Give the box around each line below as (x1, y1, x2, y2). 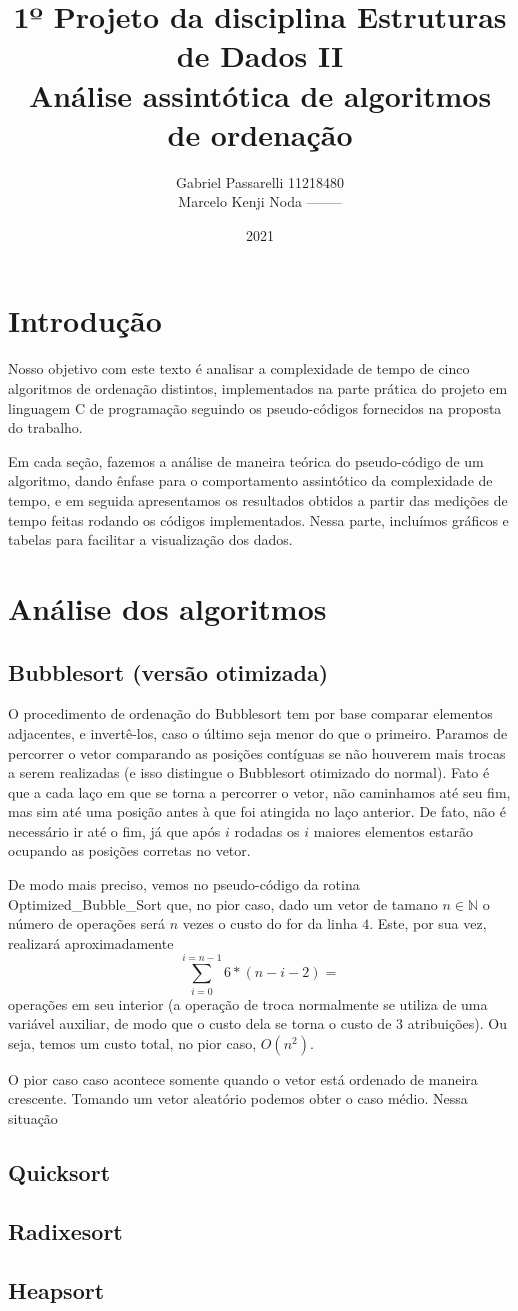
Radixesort (8, 1215, 123, 1246)
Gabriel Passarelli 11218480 (175, 171, 345, 192)
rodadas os (234, 820, 300, 841)
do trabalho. (8, 417, 83, 438)
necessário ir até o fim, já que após (8, 820, 221, 841)
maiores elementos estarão (313, 820, 474, 841)
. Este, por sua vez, (369, 913, 487, 934)
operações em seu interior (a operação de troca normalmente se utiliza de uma (8, 993, 488, 1014)
